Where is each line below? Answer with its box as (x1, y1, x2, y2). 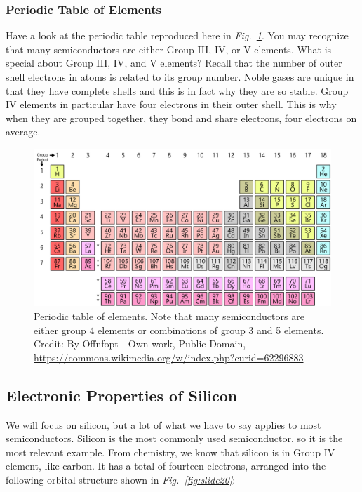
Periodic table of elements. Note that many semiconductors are (34, 308, 304, 323)
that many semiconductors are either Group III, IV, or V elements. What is (6, 41, 332, 56)
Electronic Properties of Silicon (6, 384, 238, 406)
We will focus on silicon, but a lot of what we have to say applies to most (6, 417, 321, 432)
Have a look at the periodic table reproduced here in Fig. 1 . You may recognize (6, 28, 349, 43)
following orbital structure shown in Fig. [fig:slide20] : (6, 472, 236, 486)
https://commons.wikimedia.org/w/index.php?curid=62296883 (34, 350, 304, 364)
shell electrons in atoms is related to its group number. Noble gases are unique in (6, 69, 354, 84)
